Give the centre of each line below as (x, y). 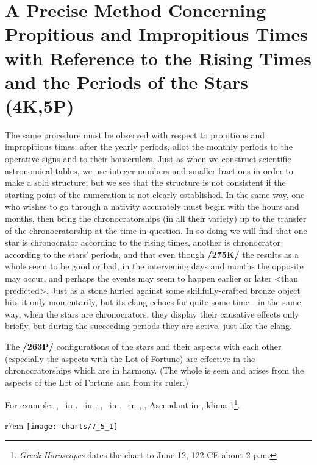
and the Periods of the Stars (127, 81)
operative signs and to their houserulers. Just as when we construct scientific (148, 159)
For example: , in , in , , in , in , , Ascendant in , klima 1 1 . (123, 404)
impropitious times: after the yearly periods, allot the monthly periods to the (149, 147)
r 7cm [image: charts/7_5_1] (62, 425)
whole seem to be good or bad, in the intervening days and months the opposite (154, 266)
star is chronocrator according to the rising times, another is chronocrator (143, 242)
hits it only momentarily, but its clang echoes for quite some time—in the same (153, 302)
